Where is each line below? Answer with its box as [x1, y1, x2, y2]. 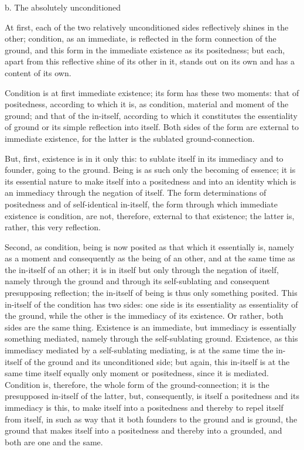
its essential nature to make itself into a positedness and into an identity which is [5, 175, 296, 187]
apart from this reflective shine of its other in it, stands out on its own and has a [5, 55, 295, 67]
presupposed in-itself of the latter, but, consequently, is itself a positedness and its [5, 390, 299, 402]
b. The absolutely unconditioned [5, 1, 121, 13]
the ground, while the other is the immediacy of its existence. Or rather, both [5, 309, 283, 322]
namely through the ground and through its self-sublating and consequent [5, 275, 270, 287]
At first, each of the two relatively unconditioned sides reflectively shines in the [5, 21, 289, 33]
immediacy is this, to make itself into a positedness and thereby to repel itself [5, 401, 283, 413]
